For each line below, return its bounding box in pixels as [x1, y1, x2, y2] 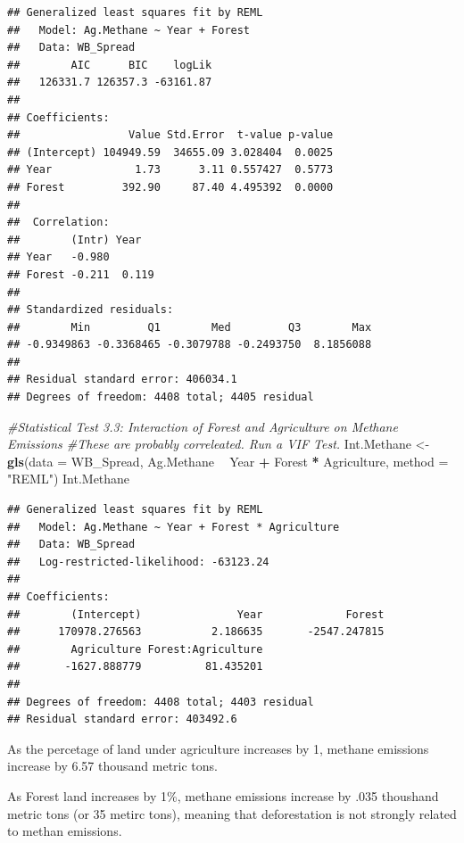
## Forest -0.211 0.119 [7, 268, 154, 281]
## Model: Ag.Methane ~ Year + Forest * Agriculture [7, 520, 340, 533]
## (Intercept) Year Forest [7, 607, 385, 621]
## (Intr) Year [7, 233, 142, 246]
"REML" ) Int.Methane [7, 469, 130, 488]
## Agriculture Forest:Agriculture [7, 642, 263, 656]
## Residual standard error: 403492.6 [7, 713, 237, 726]
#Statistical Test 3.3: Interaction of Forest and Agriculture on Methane [7, 417, 398, 435]
